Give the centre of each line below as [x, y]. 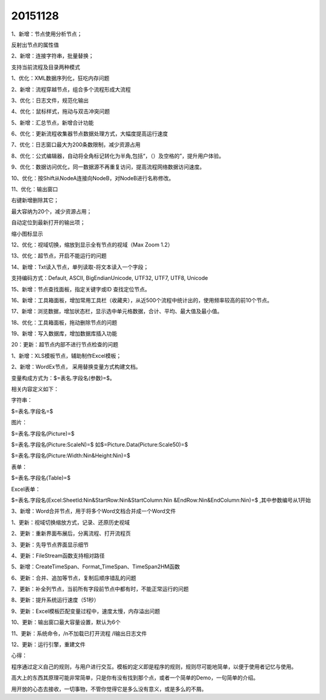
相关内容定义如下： [35, 389]
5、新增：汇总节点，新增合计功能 [53, 122]
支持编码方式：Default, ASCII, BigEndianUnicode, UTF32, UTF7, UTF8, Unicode [110, 278]
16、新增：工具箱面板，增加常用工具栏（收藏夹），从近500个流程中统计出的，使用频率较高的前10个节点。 [142, 300]
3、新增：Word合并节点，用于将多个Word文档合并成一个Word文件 [94, 511]
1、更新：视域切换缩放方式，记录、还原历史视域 [70, 522]
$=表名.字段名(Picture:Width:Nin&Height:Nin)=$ [71, 456]
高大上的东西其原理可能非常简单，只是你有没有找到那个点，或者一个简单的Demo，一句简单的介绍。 [135, 678]
